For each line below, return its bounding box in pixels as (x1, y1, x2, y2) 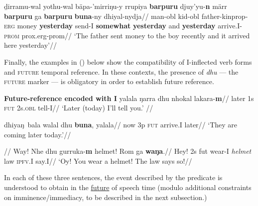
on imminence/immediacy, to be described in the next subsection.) (4, 192, 207, 202)
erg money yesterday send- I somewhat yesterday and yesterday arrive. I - (4, 20, 242, 31)
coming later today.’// (4, 129, 71, 139)
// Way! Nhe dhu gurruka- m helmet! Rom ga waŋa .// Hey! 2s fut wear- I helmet (4, 146, 252, 156)
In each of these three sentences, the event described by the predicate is (4, 172, 223, 183)
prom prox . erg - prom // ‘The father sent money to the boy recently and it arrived (4, 30, 250, 40)
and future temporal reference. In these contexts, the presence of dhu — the (4, 66, 239, 77)
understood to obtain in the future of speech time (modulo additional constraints (4, 182, 252, 192)
